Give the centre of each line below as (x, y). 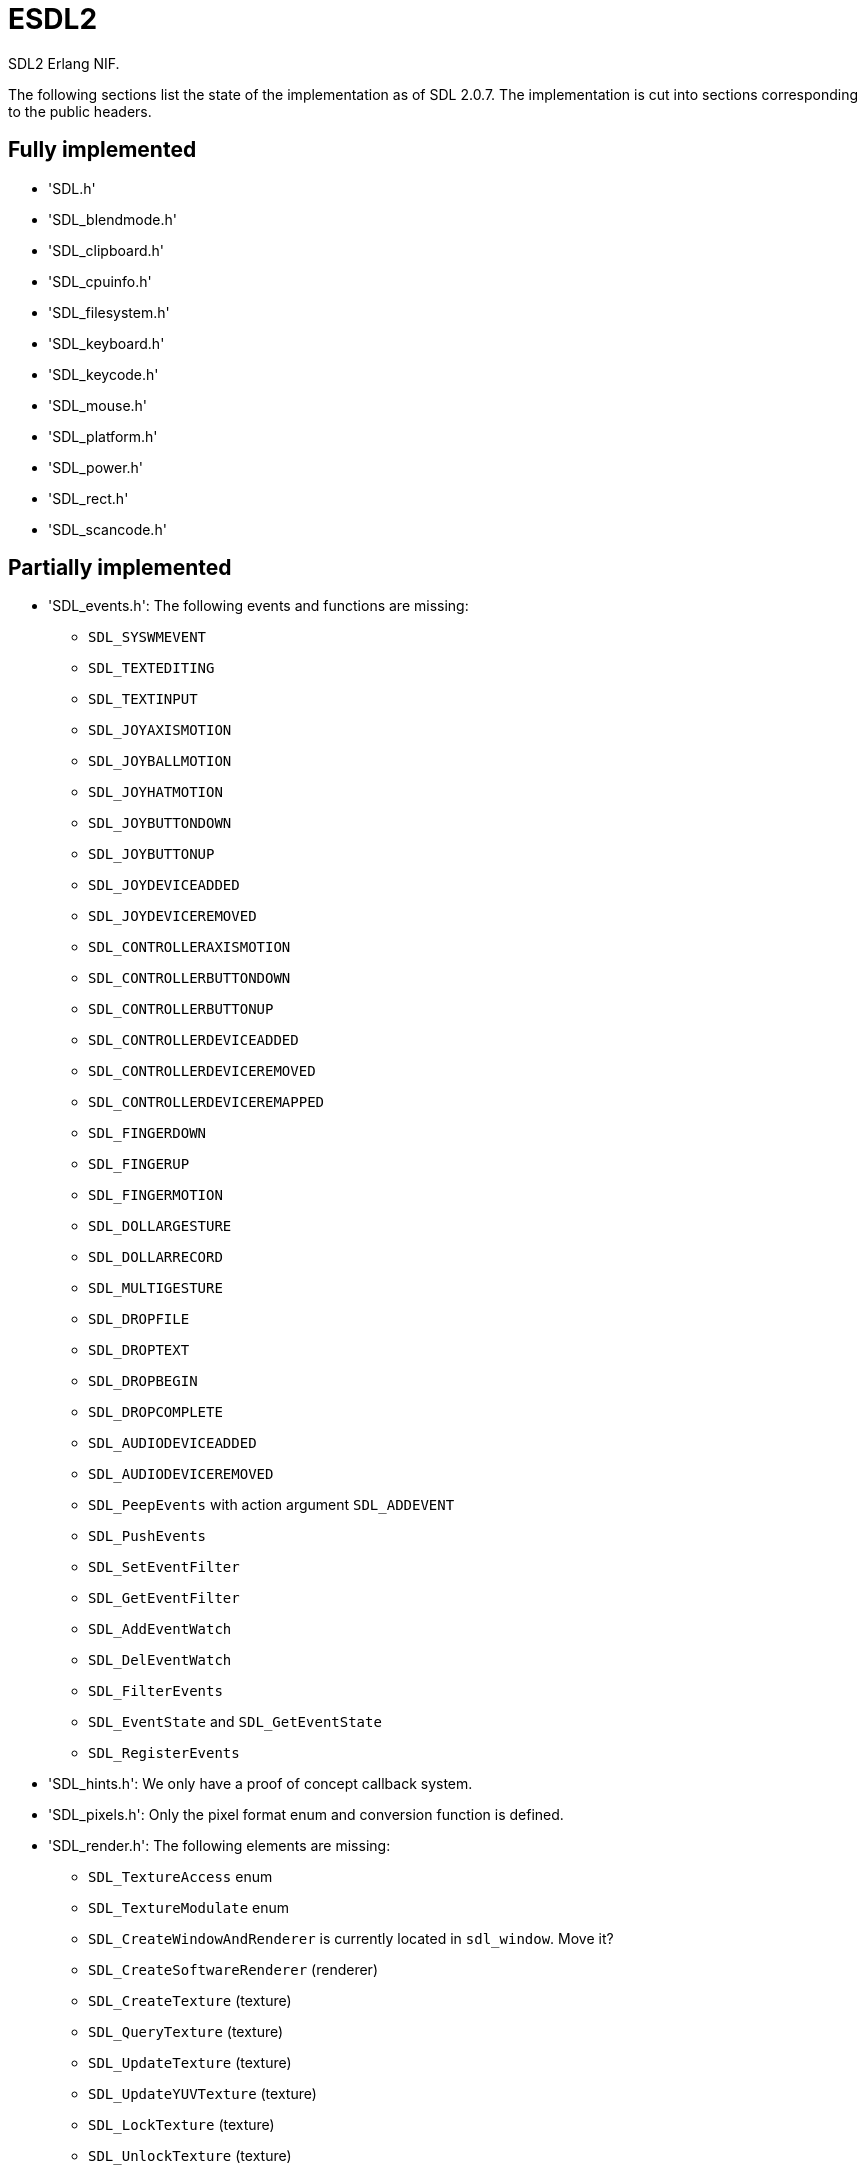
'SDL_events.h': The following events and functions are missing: (258, 606)
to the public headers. (80, 111)
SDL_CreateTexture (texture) (190, 2001)
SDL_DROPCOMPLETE (155, 1412)
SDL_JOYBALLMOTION (160, 761)
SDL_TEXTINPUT (143, 699)
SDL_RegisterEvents (164, 1753)
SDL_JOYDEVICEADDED (164, 885)
